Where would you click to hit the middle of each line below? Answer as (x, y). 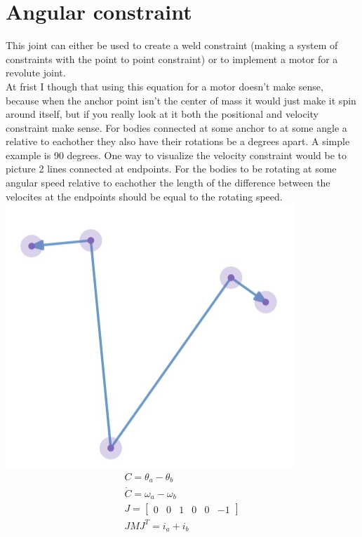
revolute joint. (36, 73)
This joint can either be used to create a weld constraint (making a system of (172, 45)
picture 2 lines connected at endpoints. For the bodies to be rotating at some (171, 169)
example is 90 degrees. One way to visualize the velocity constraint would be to (176, 155)
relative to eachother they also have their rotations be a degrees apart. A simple (178, 141)
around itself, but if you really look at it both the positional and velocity (162, 114)
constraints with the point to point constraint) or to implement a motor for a (172, 59)
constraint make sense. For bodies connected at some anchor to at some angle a (176, 127)
